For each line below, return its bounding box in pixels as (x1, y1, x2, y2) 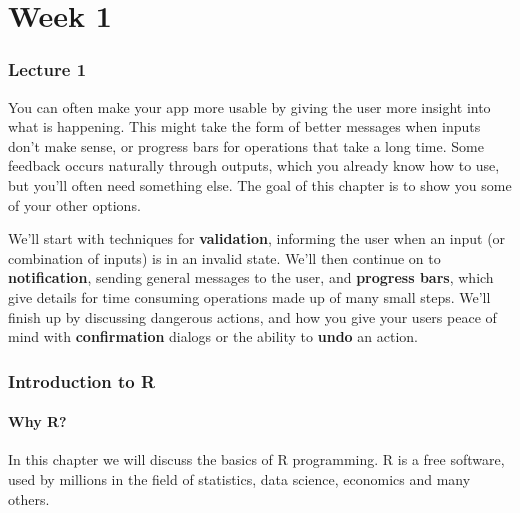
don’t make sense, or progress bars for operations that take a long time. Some (8, 135, 484, 156)
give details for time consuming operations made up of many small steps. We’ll (8, 286, 491, 307)
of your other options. (8, 194, 141, 215)
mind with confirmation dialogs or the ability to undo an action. (8, 326, 418, 347)
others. (8, 488, 50, 509)
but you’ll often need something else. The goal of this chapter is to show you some (8, 174, 512, 195)
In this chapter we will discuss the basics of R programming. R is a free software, (8, 449, 505, 470)
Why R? (8, 411, 67, 432)
